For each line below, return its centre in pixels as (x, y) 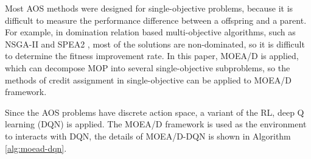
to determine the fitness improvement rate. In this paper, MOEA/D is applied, (152, 56)
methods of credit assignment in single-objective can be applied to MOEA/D (148, 79)
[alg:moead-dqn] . (36, 148)
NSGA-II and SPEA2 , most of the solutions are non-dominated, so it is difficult (155, 44)
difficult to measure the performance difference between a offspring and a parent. (156, 20)
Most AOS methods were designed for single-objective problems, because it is (149, 8)
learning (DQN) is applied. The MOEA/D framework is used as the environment (156, 124)
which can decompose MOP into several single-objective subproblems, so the (148, 67)
